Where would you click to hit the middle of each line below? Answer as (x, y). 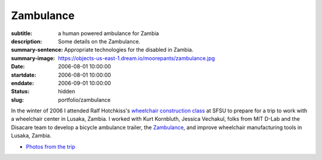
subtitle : (22, 33)
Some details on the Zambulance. (99, 41)
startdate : (24, 75)
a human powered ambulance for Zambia (109, 33)
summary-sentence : (37, 50)
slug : (17, 100)
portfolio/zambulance (84, 100)
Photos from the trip (51, 146)
